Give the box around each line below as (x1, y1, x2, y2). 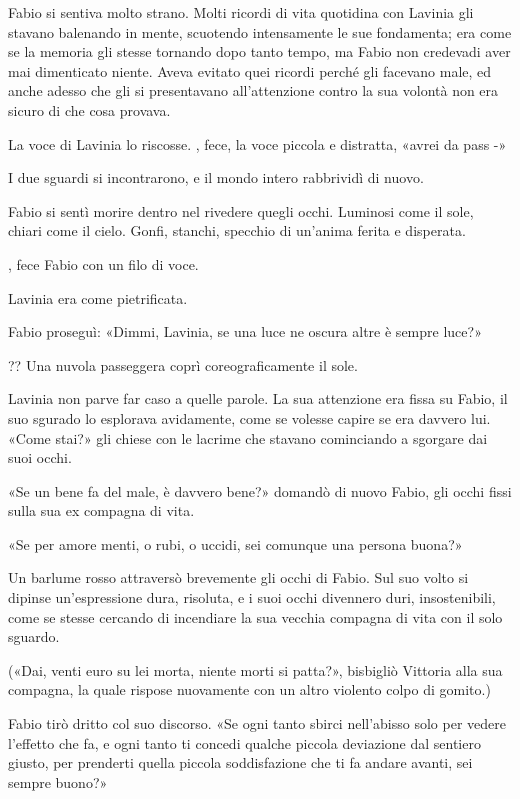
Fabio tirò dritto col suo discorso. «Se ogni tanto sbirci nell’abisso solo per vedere (8, 713, 506, 734)
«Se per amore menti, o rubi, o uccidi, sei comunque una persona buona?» (8, 533, 463, 554)
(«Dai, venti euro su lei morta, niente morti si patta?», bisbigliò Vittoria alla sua (8, 659, 503, 680)
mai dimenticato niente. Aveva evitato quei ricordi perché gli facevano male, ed (8, 60, 492, 81)
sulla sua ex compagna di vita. (8, 500, 195, 521)
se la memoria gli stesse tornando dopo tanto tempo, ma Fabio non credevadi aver (8, 41, 511, 62)
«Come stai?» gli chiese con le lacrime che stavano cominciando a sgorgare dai (8, 427, 488, 448)
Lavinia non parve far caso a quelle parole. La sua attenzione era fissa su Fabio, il (8, 388, 508, 409)
